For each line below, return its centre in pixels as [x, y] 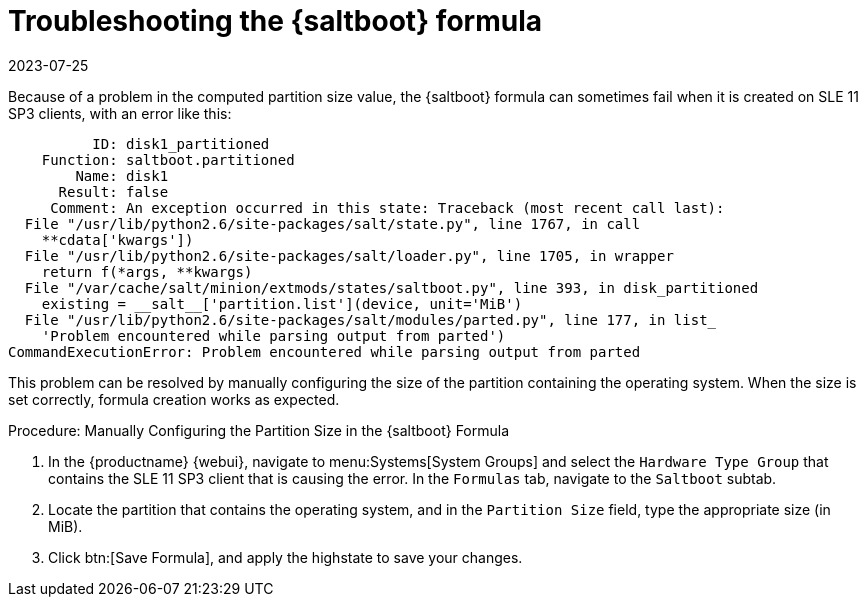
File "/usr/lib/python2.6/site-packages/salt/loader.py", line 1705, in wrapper [349, 255]
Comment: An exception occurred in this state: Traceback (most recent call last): [387, 207]
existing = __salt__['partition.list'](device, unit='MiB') [282, 303]
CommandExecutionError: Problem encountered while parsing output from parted [324, 351]
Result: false [113, 191]
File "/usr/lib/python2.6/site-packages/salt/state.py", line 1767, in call [332, 223]
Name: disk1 [122, 175]
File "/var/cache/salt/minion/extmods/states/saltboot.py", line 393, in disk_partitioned [391, 287]
